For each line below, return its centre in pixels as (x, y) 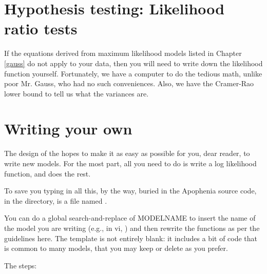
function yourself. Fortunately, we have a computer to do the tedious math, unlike (133, 73)
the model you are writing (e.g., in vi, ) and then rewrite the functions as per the (132, 228)
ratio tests (41, 28)
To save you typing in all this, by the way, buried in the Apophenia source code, (130, 191)
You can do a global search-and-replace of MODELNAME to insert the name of (130, 218)
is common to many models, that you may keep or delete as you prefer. (116, 248)
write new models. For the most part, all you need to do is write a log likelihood (130, 163)
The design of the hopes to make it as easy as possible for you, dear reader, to (127, 153)
